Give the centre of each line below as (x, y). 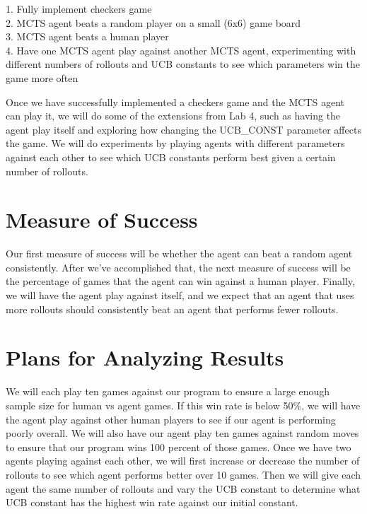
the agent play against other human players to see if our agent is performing (171, 419)
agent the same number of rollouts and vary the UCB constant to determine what (183, 488)
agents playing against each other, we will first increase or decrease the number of (183, 461)
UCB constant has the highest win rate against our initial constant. (152, 502)
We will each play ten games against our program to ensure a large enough (168, 391)
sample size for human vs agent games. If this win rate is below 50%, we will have (183, 405)
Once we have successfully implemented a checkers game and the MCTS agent (175, 101)
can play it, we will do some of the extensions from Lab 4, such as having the (173, 116)
